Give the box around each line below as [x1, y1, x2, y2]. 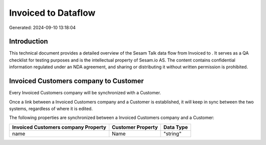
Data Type [163, 123, 188, 130]
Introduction [9, 37, 48, 46]
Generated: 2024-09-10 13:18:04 [9, 25, 76, 30]
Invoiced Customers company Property [12, 123, 106, 130]
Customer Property [111, 123, 158, 130]
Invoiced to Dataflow [9, 7, 96, 18]
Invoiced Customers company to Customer [9, 77, 144, 86]
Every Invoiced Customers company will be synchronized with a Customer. [9, 90, 161, 96]
